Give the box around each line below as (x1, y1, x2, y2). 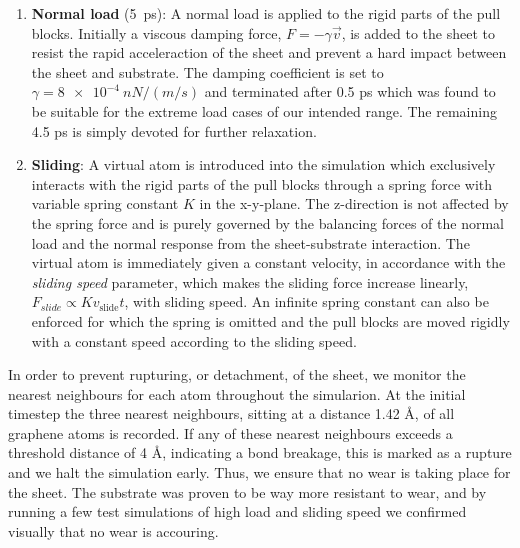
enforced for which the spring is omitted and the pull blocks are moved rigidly (31, 310, 510, 331)
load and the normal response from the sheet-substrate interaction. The (31, 232, 470, 253)
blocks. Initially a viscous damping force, (31, 22, 282, 43)
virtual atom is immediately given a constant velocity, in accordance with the (31, 252, 506, 273)
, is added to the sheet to (341, 22, 496, 43)
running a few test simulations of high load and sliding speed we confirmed (8, 501, 467, 522)
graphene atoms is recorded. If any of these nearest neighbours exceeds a (8, 422, 453, 443)
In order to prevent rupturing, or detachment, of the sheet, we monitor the (8, 364, 466, 385)
